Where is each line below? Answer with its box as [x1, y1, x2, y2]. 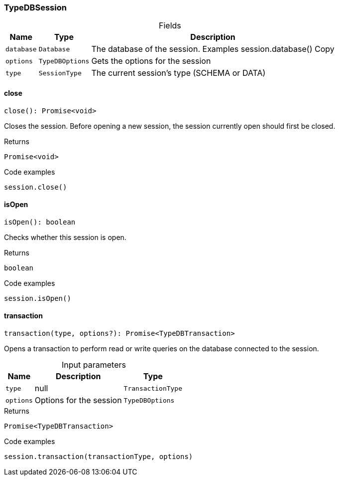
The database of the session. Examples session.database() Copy [91, 44, 335, 54]
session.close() [4, 183, 67, 191]
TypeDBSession [4, 2, 67, 12]
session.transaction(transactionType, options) [4, 453, 193, 461]
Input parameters [62, 360, 126, 370]
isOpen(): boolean [4, 218, 76, 226]
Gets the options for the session [91, 56, 211, 66]
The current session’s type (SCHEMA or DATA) [91, 68, 266, 78]
